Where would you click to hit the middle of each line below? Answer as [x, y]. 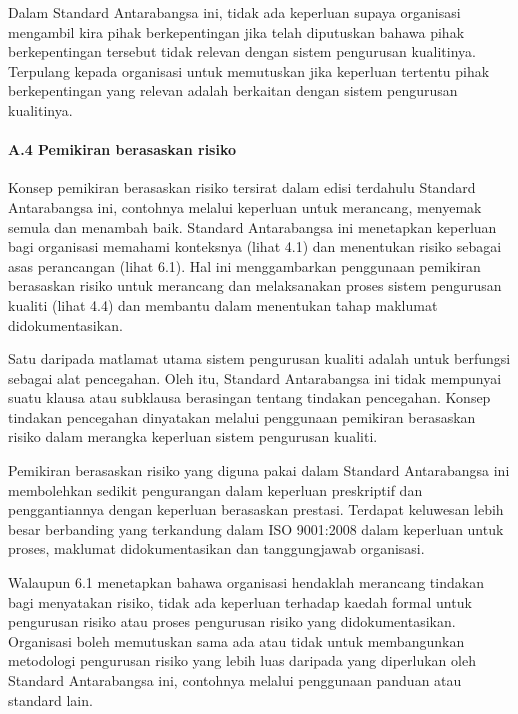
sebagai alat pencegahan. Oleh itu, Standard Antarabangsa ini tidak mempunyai [255, 377]
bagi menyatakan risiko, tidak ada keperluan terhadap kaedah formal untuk [240, 601]
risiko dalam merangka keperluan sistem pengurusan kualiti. [193, 436]
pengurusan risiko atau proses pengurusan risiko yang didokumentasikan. [232, 621]
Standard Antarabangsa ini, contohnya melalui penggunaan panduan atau [235, 680]
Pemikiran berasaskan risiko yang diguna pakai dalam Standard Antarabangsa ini [259, 470]
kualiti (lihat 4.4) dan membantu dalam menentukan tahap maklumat [223, 304]
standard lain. [50, 699]
